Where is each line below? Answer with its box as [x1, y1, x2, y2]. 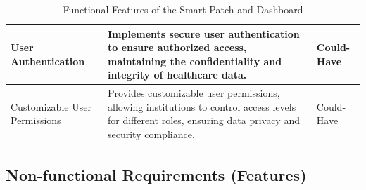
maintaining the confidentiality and [108, 53, 282, 68]
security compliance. [108, 127, 195, 141]
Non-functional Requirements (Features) [6, 164, 307, 186]
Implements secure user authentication [108, 26, 300, 41]
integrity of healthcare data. [108, 67, 247, 82]
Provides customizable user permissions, [108, 86, 280, 100]
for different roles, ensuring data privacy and [108, 113, 300, 128]
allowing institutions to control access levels [108, 99, 296, 114]
